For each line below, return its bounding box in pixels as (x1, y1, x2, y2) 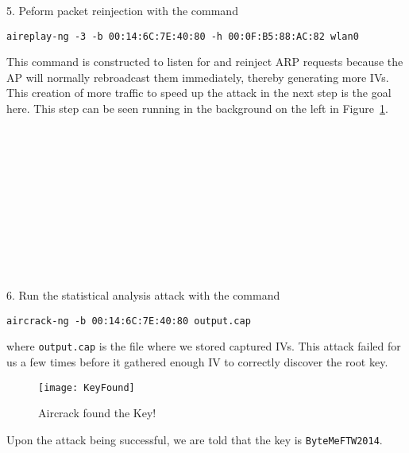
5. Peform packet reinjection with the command (6, 2, 238, 18)
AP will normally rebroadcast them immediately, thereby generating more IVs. (6, 68, 389, 85)
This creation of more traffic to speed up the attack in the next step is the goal (6, 84, 392, 101)
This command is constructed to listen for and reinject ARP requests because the (6, 53, 403, 70)
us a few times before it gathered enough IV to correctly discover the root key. (6, 354, 388, 370)
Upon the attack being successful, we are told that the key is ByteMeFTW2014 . (6, 431, 383, 447)
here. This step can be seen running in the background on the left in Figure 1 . (6, 100, 388, 117)
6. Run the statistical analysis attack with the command (6, 287, 280, 304)
